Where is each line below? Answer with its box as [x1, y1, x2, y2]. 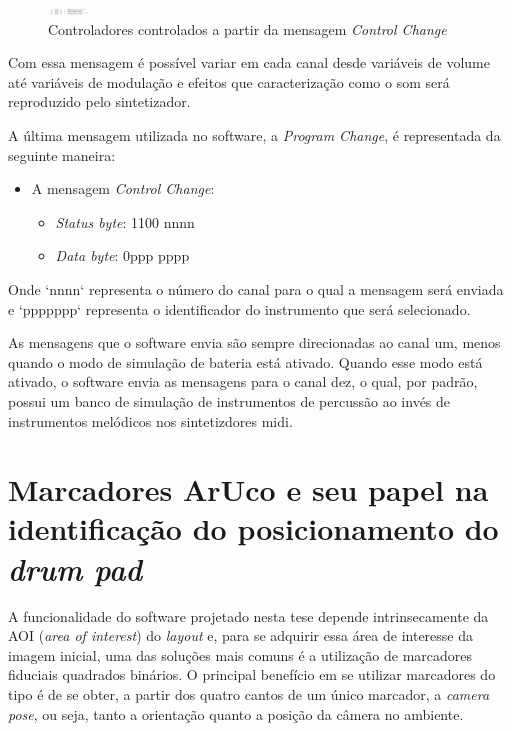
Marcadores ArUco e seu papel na [8, 469, 489, 510]
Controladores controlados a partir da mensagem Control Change [48, 18, 447, 39]
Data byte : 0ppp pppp [55, 245, 190, 266]
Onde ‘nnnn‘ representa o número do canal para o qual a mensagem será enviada [8, 278, 504, 299]
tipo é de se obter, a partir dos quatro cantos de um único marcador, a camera [8, 683, 490, 704]
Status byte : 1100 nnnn [55, 211, 195, 232]
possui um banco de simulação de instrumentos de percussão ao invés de [8, 390, 451, 411]
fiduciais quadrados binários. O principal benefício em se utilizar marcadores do [8, 664, 496, 685]
